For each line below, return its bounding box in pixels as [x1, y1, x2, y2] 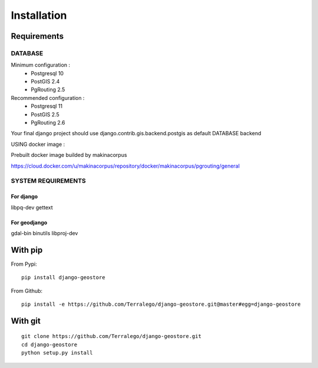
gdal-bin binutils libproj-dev [11, 229, 78, 236]
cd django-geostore [21, 341, 78, 348]
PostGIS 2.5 [31, 111, 60, 118]
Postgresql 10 [31, 69, 64, 76]
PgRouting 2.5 [31, 86, 65, 93]
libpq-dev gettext [11, 203, 53, 211]
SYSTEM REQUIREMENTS [11, 177, 87, 185]
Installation [11, 9, 67, 22]
